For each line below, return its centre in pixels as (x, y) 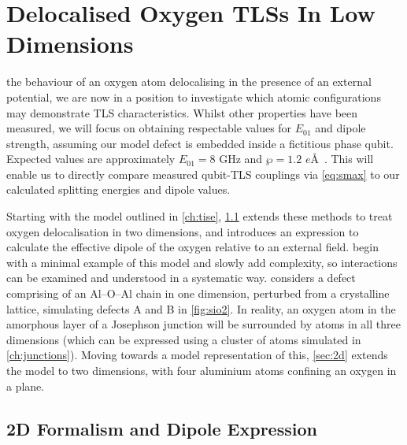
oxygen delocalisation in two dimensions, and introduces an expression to (183, 231)
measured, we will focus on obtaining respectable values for (149, 128)
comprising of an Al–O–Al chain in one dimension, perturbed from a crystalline (198, 293)
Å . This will (342, 159)
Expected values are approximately (91, 159)
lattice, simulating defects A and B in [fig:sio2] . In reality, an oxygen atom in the (201, 308)
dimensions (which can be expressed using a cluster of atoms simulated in (184, 339)
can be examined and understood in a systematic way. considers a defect (181, 278)
